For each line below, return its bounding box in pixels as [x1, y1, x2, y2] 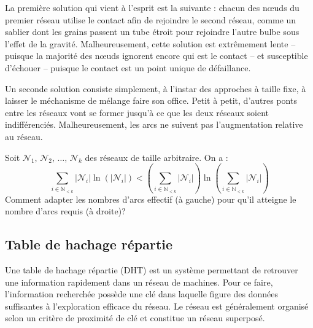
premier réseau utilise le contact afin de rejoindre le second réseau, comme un [5, 13, 296, 26]
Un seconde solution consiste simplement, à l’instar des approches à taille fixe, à [5, 82, 306, 95]
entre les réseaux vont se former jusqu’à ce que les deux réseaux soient [5, 106, 269, 119]
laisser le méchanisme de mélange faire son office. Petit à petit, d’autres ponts [5, 94, 297, 107]
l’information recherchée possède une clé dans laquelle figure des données [5, 287, 279, 300]
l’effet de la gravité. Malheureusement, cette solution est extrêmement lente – [5, 37, 296, 50]
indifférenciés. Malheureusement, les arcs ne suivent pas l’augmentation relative [5, 118, 303, 131]
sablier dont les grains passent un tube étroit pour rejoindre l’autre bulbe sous [5, 25, 299, 38]
